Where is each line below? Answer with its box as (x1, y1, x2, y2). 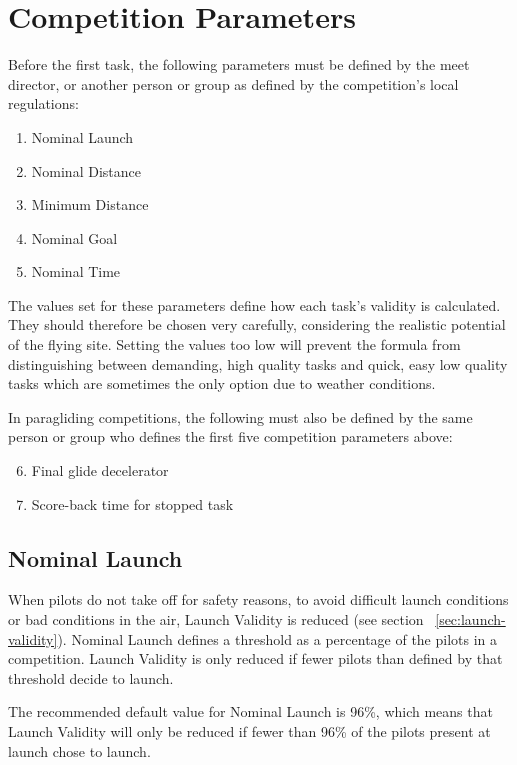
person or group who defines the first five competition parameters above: (8, 426, 453, 447)
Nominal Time (31, 261, 121, 282)
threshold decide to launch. (8, 667, 174, 688)
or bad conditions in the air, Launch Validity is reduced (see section (8, 609, 424, 630)
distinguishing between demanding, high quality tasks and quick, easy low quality (8, 353, 508, 374)
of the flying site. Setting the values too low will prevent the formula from (8, 334, 461, 355)
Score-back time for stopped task (31, 493, 234, 514)
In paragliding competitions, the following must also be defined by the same (8, 406, 473, 427)
